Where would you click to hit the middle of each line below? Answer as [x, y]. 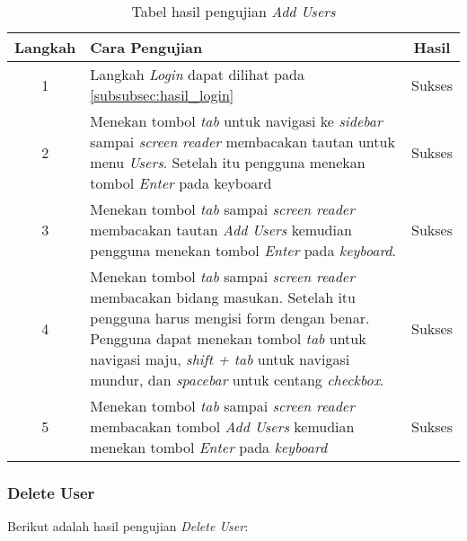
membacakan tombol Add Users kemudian [222, 426]
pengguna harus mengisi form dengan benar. [230, 318]
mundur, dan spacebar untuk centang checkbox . [237, 380]
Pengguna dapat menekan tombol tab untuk [228, 338]
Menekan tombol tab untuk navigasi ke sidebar [236, 121]
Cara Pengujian [146, 47]
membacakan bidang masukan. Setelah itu [223, 297]
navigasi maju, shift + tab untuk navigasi [220, 359]
